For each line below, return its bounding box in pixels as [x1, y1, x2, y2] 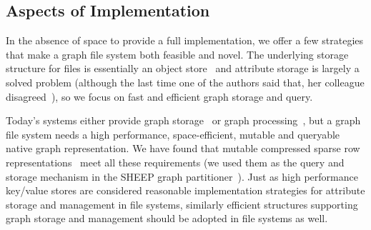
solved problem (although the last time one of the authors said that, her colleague [6, 74, 365, 89]
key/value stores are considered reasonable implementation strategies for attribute [6, 183, 365, 198]
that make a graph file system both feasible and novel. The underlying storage [6, 46, 349, 61]
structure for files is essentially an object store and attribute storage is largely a [6, 61, 360, 76]
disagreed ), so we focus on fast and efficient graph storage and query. [6, 89, 313, 104]
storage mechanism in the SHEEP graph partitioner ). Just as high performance [6, 169, 358, 184]
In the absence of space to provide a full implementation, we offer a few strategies [6, 33, 364, 48]
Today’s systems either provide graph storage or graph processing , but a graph [6, 113, 361, 128]
